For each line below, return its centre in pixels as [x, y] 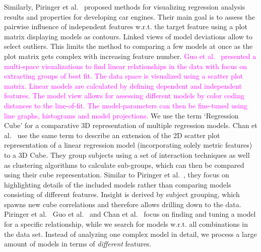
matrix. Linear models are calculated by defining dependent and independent [123, 85]
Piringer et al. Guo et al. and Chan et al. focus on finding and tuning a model [130, 214]
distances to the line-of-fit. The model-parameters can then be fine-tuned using [126, 105]
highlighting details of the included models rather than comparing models [118, 184]
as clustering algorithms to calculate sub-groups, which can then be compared [124, 165]
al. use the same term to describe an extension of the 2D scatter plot [112, 135]
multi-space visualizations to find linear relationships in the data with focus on [126, 66]
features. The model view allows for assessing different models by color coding [124, 96]
